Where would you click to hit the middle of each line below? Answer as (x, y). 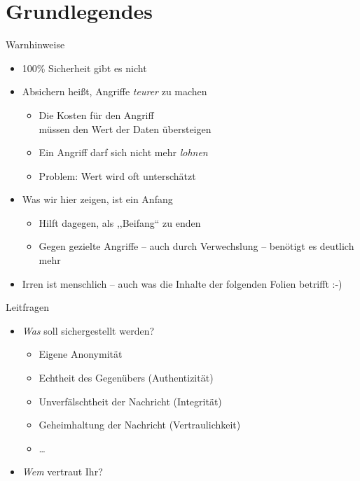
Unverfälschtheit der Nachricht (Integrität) (130, 401)
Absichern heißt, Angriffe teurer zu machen (115, 91)
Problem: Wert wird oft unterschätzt (117, 175)
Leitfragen (28, 307)
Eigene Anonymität (81, 354)
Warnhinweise (35, 44)
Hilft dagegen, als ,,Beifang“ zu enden (120, 222)
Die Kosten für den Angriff (96, 114)
